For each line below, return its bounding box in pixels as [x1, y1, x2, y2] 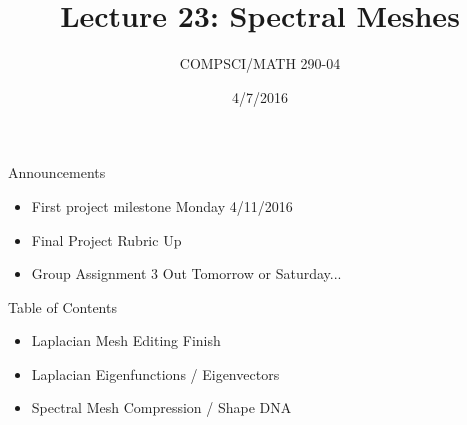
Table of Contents [8, 296, 117, 317]
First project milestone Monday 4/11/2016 [31, 195, 293, 216]
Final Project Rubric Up [31, 229, 182, 250]
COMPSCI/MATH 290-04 [179, 53, 341, 74]
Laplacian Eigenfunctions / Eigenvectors [31, 363, 280, 384]
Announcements [8, 162, 106, 183]
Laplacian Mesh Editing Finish [31, 330, 221, 351]
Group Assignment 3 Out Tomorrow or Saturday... [31, 263, 342, 284]
